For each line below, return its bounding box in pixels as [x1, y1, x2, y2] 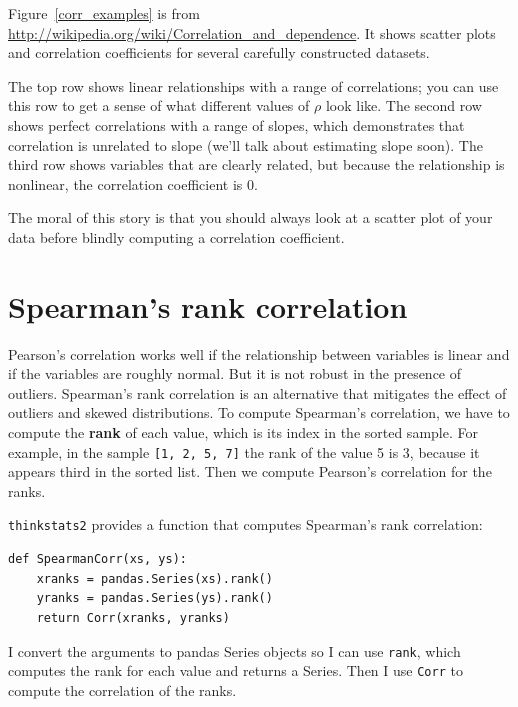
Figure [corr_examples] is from [8, 3, 200, 23]
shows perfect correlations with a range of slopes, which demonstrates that [8, 114, 465, 135]
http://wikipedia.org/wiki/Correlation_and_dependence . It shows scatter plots [8, 22, 496, 43]
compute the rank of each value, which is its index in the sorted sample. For [8, 422, 478, 443]
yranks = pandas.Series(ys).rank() [36, 591, 273, 606]
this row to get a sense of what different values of [8, 95, 310, 116]
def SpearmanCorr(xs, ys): [8, 552, 187, 567]
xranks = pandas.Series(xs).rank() [36, 571, 273, 586]
